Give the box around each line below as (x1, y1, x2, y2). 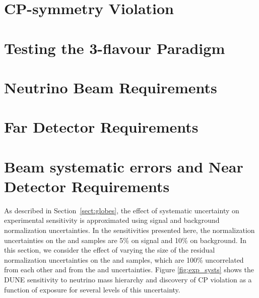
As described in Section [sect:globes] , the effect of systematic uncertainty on (4, 205, 239, 215)
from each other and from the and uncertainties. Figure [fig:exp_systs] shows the (4, 264, 254, 275)
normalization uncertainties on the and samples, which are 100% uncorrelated (4, 254, 244, 265)
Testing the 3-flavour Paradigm (4, 37, 225, 58)
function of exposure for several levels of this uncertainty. (4, 284, 180, 294)
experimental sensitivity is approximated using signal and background (4, 215, 220, 225)
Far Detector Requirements (4, 116, 199, 137)
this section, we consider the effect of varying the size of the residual (4, 245, 215, 255)
